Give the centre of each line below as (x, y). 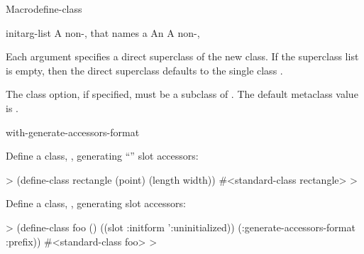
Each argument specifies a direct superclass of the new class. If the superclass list (182, 56)
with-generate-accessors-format (73, 132)
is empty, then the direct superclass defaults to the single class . (144, 70)
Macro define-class (44, 9)
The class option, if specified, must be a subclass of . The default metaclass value (182, 94)
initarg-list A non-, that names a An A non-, (103, 32)
